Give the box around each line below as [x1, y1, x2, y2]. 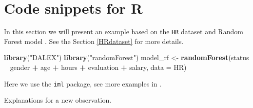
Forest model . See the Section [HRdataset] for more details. [4, 36, 184, 46]
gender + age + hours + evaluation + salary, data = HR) [10, 62, 187, 72]
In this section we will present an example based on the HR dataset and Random [4, 26, 243, 37]
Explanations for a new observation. [4, 95, 112, 105]
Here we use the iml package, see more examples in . [4, 78, 162, 88]
